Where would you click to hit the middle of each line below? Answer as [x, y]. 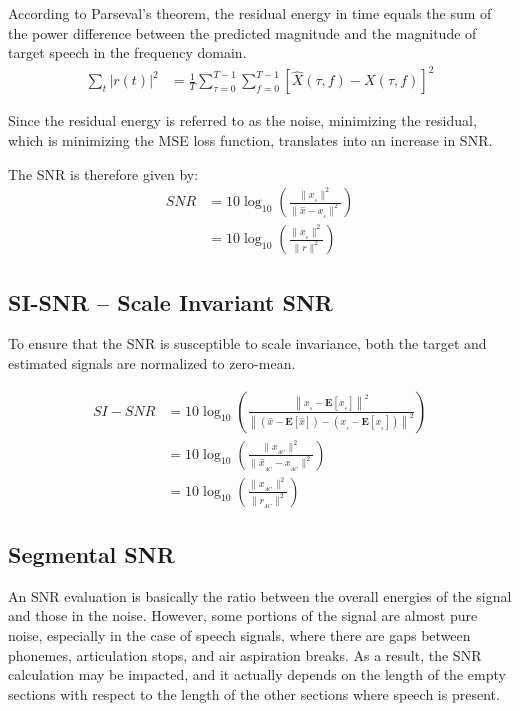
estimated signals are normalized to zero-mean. [152, 362]
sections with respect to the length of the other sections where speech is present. [254, 693]
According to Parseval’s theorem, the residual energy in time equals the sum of [250, 13]
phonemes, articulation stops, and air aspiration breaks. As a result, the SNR [245, 654]
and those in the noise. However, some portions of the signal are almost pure [243, 615]
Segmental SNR [91, 554]
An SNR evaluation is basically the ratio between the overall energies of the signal [260, 595]
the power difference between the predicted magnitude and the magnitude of [242, 32]
